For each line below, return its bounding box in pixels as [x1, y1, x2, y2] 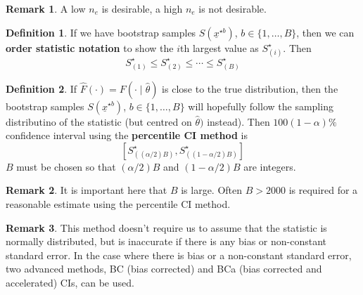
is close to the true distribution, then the [162, 81, 338, 96]
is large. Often [181, 183, 243, 197]
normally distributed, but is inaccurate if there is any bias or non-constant [6, 234, 327, 249]
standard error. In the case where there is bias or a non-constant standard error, [6, 247, 352, 262]
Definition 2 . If [6, 81, 77, 96]
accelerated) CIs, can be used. [6, 275, 134, 289]
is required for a [288, 183, 358, 197]
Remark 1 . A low [6, 1, 86, 15]
